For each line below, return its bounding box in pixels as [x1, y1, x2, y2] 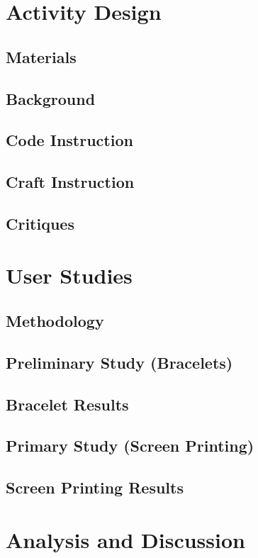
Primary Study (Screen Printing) [6, 435, 254, 457]
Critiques [6, 212, 74, 234]
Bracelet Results [6, 393, 129, 415]
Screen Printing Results [6, 476, 184, 498]
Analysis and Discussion [6, 525, 245, 554]
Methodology [6, 310, 104, 332]
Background [6, 87, 96, 109]
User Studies [6, 261, 133, 290]
